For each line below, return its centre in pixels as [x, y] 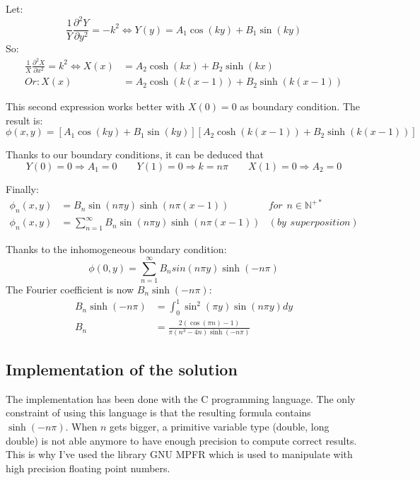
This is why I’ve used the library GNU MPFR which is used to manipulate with [179, 454]
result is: [24, 120]
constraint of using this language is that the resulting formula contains [158, 412]
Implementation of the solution [122, 369]
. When [81, 426]
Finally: [22, 188]
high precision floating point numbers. [88, 468]
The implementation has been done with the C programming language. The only [181, 398]
